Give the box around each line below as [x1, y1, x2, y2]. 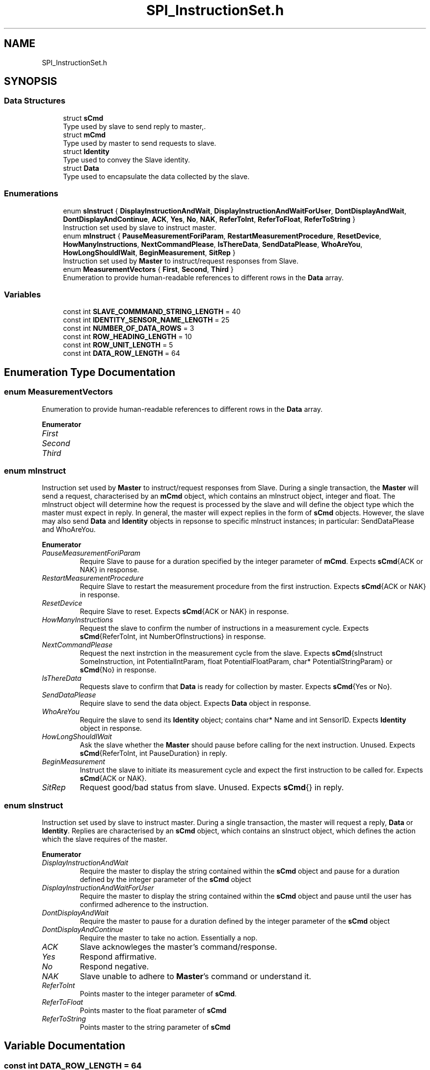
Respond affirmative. [80, 952, 157, 962]
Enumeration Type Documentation [4, 366, 175, 378]
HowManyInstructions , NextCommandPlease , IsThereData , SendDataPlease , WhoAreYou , [63, 240, 363, 248]
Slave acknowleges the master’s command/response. [80, 942, 277, 952]
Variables [4, 289, 41, 299]
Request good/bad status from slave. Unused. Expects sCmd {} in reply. [80, 782, 344, 793]
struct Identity [63, 147, 110, 156]
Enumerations [4, 188, 58, 199]
